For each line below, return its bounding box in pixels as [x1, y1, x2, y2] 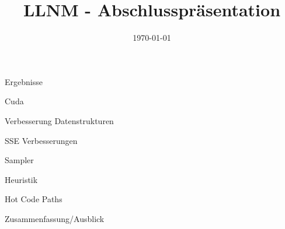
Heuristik [5, 173, 38, 185]
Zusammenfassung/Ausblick [5, 212, 105, 224]
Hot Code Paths [5, 193, 62, 205]
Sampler [5, 154, 34, 166]
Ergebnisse [5, 75, 43, 87]
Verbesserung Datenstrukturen [5, 114, 114, 126]
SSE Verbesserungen [5, 134, 78, 146]
